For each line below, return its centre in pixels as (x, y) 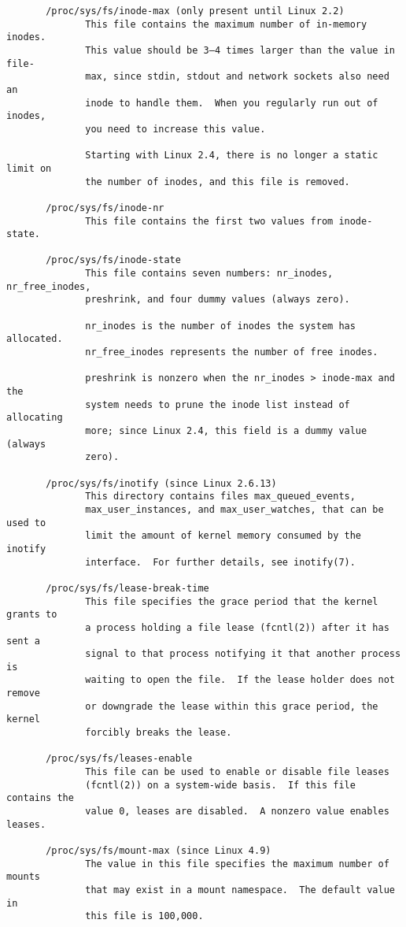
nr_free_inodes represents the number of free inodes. (232, 352)
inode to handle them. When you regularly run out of (232, 103)
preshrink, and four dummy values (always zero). (218, 300)
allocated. (35, 339)
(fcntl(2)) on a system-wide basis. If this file (220, 785)
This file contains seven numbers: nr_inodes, (209, 274)
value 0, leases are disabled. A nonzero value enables (237, 812)
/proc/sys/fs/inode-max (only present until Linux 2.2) (195, 11)
